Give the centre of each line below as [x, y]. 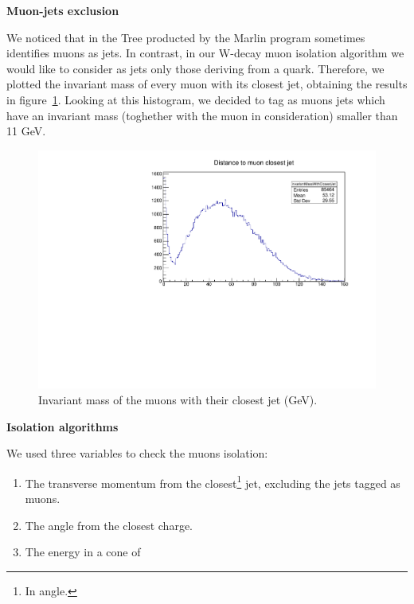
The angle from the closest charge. [109, 525]
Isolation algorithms [62, 426]
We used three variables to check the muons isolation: [137, 453]
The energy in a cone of [83, 552]
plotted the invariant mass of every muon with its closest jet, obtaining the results [207, 84]
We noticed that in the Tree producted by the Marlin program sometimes [186, 37]
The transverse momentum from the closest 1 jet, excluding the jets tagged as [213, 481]
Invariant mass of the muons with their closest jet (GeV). [178, 399]
